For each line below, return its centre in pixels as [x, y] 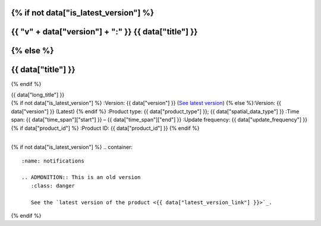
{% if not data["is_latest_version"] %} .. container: [72, 147]
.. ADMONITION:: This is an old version [81, 177]
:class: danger [53, 186]
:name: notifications [53, 161]
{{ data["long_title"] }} [38, 94]
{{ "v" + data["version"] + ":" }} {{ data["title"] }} [104, 32]
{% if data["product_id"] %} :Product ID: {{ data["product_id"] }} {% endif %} [105, 128]
